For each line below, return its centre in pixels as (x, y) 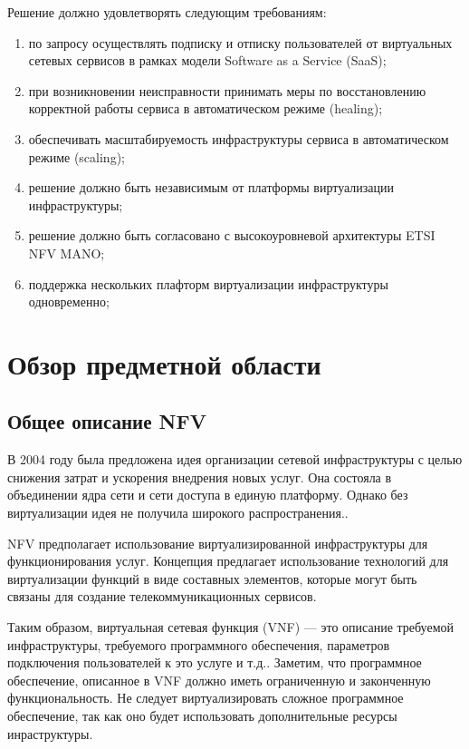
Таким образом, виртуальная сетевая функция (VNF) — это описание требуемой (230, 627)
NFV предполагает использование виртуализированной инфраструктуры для (218, 543)
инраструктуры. (50, 733)
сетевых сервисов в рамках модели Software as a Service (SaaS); (207, 60)
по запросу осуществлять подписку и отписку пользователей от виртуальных (240, 42)
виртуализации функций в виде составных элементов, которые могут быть (212, 578)
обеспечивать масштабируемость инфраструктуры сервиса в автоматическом (239, 138)
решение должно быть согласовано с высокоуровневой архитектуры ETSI (232, 235)
